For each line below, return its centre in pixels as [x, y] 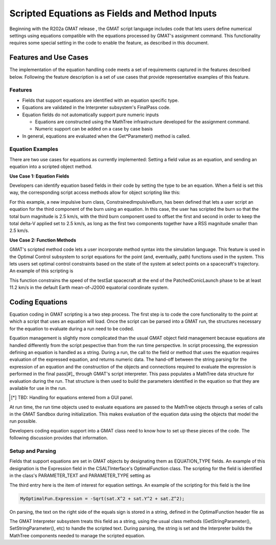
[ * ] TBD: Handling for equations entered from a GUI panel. [72, 398]
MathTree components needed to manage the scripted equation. [77, 535]
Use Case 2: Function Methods [43, 240]
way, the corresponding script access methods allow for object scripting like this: [95, 192]
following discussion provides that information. [59, 438]
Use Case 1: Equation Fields [39, 176]
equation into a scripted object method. [51, 167]
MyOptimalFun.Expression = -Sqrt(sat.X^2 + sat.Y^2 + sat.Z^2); [102, 498]
